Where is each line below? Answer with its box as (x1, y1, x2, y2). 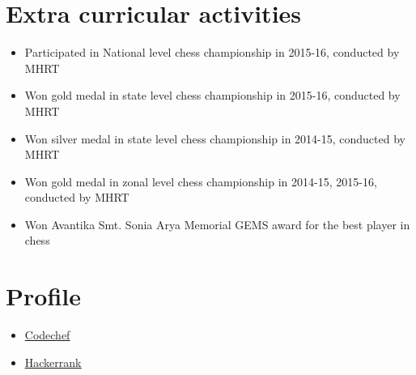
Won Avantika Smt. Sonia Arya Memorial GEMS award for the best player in (24, 215, 410, 232)
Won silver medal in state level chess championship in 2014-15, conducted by (24, 130, 405, 147)
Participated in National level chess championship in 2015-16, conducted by (24, 44, 400, 61)
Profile (6, 279, 81, 313)
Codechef (24, 326, 70, 343)
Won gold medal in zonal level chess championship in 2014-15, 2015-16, (24, 173, 377, 190)
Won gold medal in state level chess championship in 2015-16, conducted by (24, 87, 401, 104)
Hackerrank (24, 353, 82, 370)
